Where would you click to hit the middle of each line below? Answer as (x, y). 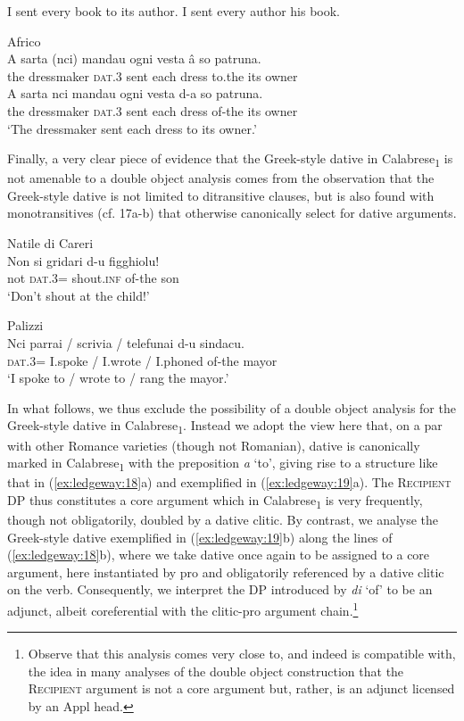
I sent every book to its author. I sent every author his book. (174, 11)
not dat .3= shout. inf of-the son (93, 278)
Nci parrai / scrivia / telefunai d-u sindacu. (126, 343)
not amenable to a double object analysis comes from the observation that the (221, 178)
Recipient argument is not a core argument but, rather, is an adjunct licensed (241, 688)
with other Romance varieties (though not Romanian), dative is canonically (214, 445)
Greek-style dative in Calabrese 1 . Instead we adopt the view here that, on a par (225, 427)
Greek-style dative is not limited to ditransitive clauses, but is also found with (221, 195)
